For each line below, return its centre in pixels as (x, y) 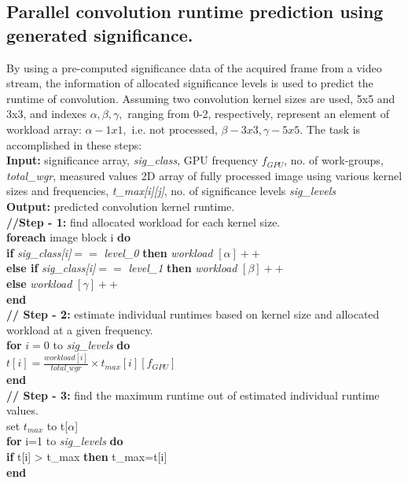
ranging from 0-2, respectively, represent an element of (259, 114)
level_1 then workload (183, 268)
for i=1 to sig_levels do (65, 441)
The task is (333, 129)
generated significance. (100, 34)
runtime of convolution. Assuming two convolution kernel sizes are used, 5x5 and (201, 98)
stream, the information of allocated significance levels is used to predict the (190, 83)
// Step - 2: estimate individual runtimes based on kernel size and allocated (193, 314)
